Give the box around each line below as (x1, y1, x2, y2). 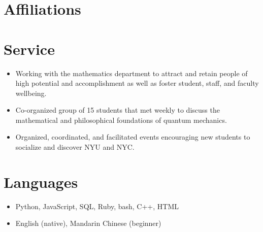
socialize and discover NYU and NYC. (15, 142, 135, 152)
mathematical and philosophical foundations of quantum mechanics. (15, 114, 227, 125)
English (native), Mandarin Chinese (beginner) (15, 218, 161, 228)
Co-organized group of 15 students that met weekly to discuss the (15, 105, 220, 115)
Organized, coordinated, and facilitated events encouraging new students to (15, 131, 250, 142)
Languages (4, 171, 78, 192)
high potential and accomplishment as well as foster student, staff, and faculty (15, 78, 259, 88)
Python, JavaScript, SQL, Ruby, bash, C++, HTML (15, 201, 179, 211)
